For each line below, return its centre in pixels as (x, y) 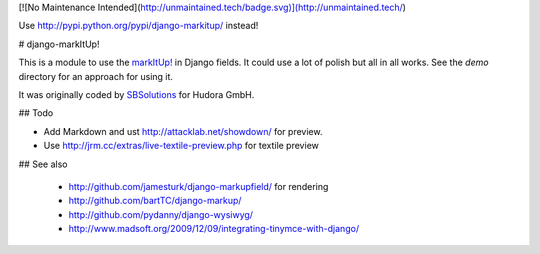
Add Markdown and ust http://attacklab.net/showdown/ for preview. (183, 131)
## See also (43, 164)
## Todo (36, 113)
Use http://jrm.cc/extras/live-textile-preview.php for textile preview (181, 146)
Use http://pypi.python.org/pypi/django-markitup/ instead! (138, 26)
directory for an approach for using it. (96, 76)
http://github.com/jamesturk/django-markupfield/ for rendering (198, 186)
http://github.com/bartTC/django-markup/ (155, 201)
